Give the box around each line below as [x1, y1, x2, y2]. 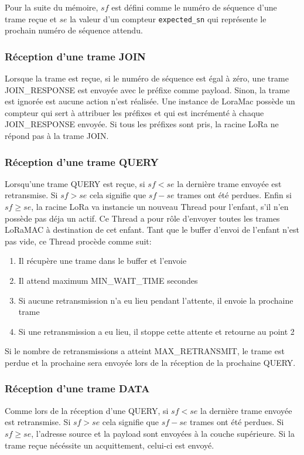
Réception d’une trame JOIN [5, 49, 146, 63]
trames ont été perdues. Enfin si [177, 189, 292, 201]
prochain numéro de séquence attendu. [5, 24, 143, 36]
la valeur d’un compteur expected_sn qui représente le [70, 12, 267, 25]
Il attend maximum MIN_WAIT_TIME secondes [18, 274, 198, 286]
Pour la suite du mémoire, [5, 1, 98, 13]
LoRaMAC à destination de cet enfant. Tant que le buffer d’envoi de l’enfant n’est [5, 223, 300, 236]
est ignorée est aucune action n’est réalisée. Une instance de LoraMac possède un [5, 95, 295, 107]
